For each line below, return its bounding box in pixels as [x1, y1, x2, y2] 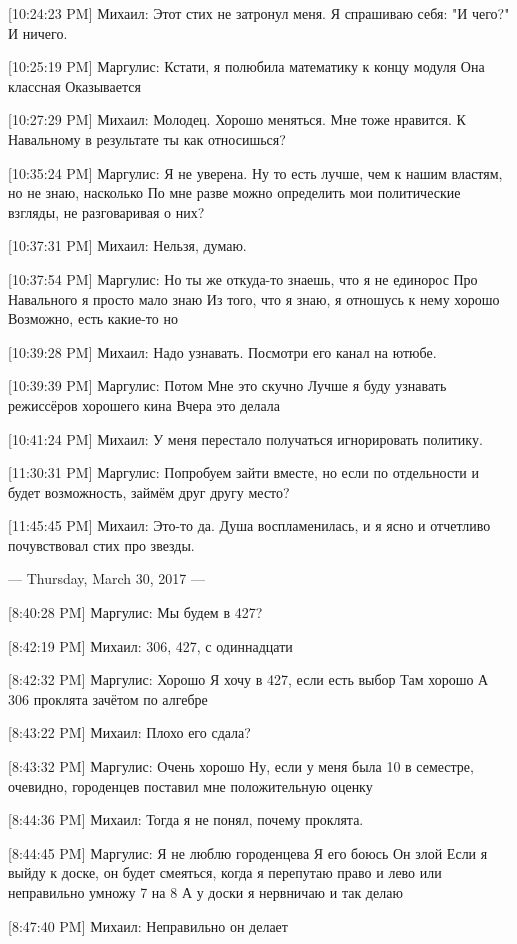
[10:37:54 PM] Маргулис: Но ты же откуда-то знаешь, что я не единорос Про [8, 268, 478, 289]
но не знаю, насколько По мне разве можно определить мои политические [8, 182, 461, 203]
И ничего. [8, 22, 68, 43]
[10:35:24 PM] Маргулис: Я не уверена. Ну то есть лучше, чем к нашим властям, [8, 162, 503, 183]
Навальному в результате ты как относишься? [8, 128, 286, 149]
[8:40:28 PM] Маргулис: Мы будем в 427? [8, 602, 263, 623]
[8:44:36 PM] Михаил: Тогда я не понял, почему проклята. [8, 809, 364, 830]
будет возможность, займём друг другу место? [8, 481, 290, 502]
